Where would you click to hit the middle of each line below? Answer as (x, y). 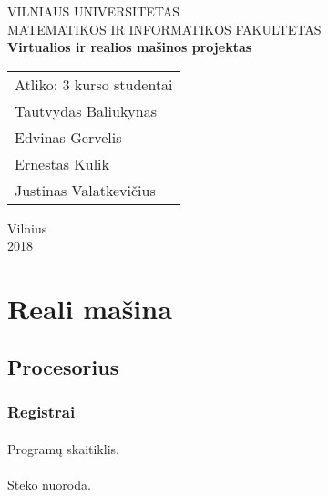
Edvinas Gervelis (68, 137)
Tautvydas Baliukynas (86, 110)
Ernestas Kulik (62, 163)
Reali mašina (90, 309)
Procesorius (63, 366)
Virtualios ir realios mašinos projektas (130, 47)
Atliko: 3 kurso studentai (94, 84)
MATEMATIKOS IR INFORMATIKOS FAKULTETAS (164, 29)
